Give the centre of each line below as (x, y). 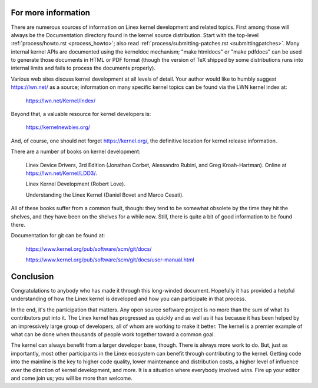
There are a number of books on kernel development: (76, 152)
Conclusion (32, 276)
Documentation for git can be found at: (58, 236)
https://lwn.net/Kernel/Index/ (61, 101)
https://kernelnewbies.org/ (58, 127)
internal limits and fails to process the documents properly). (83, 68)
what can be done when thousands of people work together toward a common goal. (113, 334)
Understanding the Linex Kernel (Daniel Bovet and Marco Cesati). (105, 195)
